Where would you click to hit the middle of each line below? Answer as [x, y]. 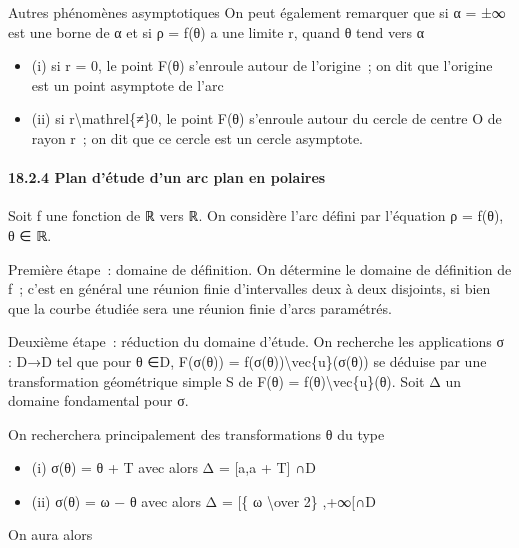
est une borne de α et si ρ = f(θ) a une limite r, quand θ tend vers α [216, 31]
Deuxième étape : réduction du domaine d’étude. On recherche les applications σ [256, 341]
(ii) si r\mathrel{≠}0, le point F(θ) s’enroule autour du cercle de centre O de [266, 118]
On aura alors [50, 534]
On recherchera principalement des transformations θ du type [196, 433]
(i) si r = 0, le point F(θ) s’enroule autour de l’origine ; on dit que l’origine [262, 65]
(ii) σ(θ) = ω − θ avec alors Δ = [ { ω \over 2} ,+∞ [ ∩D [204, 500]
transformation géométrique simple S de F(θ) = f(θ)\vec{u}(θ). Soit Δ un [235, 380]
